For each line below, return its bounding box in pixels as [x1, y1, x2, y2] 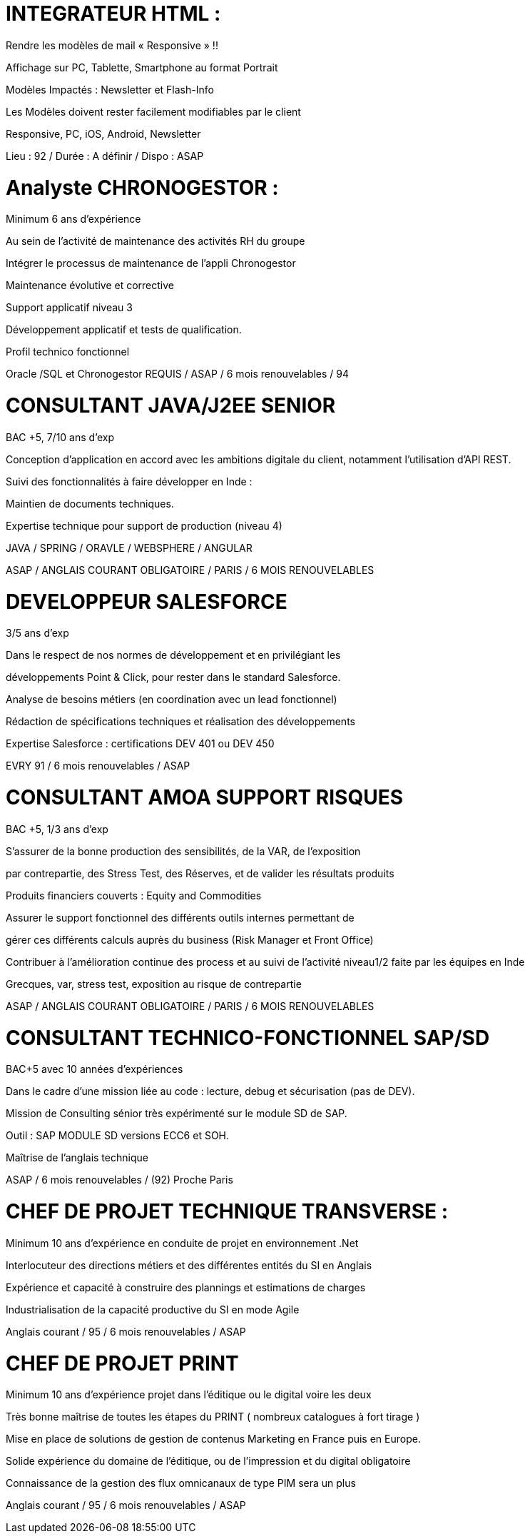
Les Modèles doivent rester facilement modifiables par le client [6, 105, 301, 118]
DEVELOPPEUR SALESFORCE [6, 589, 287, 614]
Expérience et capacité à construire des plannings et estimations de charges [6, 1281, 366, 1293]
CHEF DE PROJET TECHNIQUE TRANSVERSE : [6, 1199, 449, 1223]
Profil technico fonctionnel [6, 345, 130, 358]
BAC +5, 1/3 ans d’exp [6, 822, 108, 835]
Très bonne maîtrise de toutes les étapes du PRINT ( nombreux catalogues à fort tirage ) [6, 1411, 420, 1423]
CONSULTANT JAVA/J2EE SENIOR [6, 393, 336, 418]
